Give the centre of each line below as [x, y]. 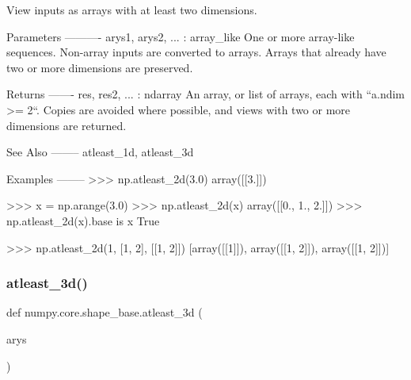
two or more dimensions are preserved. [100, 67]
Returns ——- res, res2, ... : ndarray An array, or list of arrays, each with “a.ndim [206, 94]
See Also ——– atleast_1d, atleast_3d [100, 152]
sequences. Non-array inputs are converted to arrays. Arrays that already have [196, 52]
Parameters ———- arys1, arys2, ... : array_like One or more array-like [181, 36]
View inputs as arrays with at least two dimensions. [132, 10]
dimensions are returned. [67, 125]
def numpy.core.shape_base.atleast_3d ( [105, 312]
